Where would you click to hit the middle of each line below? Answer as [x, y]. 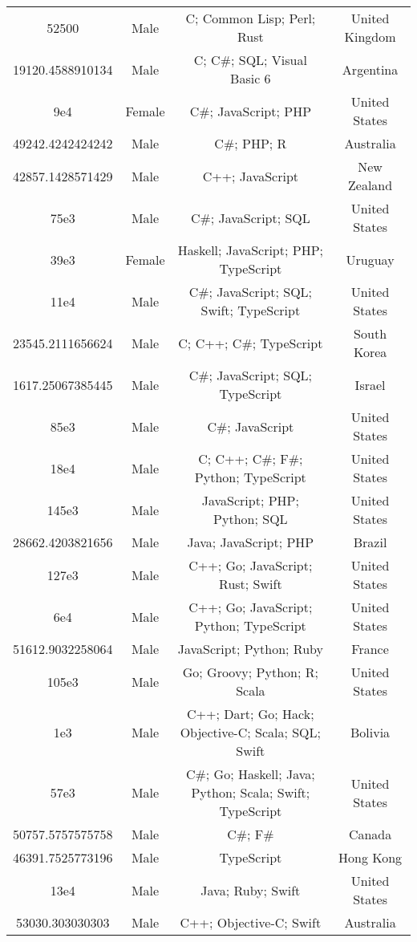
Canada [370, 834]
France [370, 649]
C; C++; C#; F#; [251, 459]
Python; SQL [251, 519]
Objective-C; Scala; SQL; [251, 732]
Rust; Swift [251, 584]
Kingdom [370, 37]
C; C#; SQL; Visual [250, 60]
